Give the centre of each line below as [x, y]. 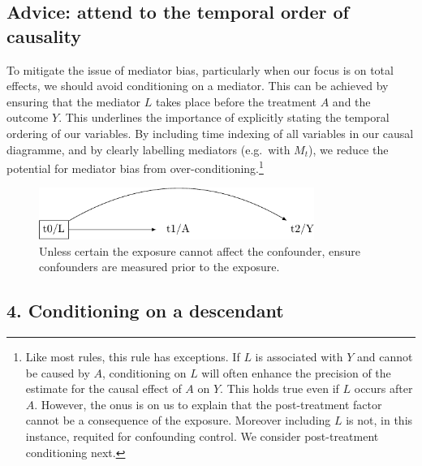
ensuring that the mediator [74, 101]
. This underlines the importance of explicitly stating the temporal [224, 117]
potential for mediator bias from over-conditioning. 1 [135, 167]
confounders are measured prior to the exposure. [159, 267]
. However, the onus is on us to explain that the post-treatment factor [208, 404]
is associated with [299, 356]
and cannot [385, 356]
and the [351, 101]
